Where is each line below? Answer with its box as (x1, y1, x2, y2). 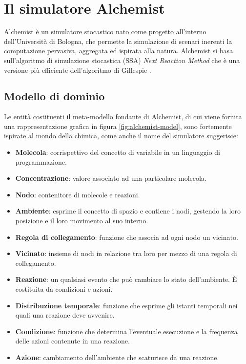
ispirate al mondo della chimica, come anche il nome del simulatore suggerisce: (4, 130, 238, 141)
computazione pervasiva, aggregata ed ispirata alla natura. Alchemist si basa (4, 45, 233, 56)
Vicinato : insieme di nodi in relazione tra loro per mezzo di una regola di (15, 248, 237, 258)
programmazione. (15, 156, 67, 167)
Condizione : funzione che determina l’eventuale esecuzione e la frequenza (15, 326, 238, 336)
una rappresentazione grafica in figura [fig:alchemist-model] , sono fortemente (4, 121, 232, 131)
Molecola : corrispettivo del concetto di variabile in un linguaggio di (15, 147, 220, 157)
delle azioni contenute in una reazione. (15, 336, 130, 346)
